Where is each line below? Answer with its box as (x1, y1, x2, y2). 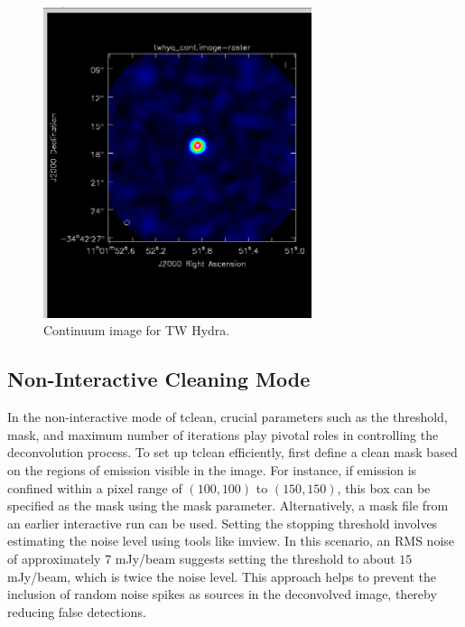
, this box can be (337, 478, 431, 497)
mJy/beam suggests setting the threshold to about (115, 548, 395, 567)
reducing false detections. (7, 602, 146, 621)
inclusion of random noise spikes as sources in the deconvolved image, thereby (7, 585, 437, 604)
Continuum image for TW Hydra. (43, 321, 230, 340)
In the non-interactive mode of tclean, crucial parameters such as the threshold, (7, 407, 448, 426)
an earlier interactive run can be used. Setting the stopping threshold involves (7, 513, 438, 532)
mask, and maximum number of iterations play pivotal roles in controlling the (7, 425, 439, 444)
